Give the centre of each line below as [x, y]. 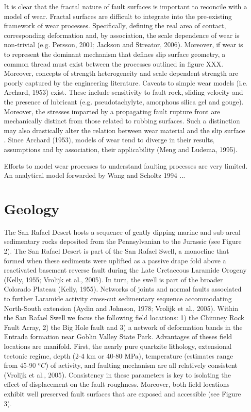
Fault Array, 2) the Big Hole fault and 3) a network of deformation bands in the [123, 327]
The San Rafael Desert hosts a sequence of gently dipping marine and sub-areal [122, 232]
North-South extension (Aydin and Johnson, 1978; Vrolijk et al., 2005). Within [121, 308]
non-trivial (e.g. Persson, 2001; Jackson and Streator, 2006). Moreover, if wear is [124, 44]
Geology [32, 208]
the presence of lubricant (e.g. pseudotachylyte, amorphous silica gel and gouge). [124, 101]
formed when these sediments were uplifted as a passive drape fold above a [115, 260]
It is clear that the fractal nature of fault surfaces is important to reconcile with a [126, 6]
